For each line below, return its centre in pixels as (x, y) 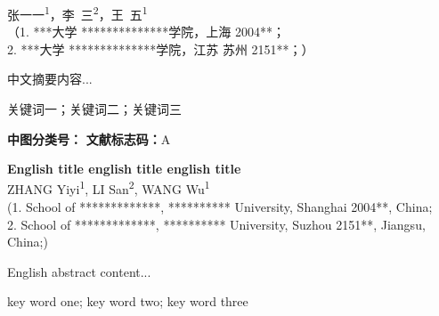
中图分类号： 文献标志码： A (89, 138)
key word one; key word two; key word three (128, 301)
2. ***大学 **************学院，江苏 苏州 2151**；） (161, 49)
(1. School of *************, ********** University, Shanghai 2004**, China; (220, 207)
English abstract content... (79, 271)
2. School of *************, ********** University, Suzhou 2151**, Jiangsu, (216, 224)
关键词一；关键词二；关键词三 (94, 109)
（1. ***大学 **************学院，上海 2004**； (146, 32)
